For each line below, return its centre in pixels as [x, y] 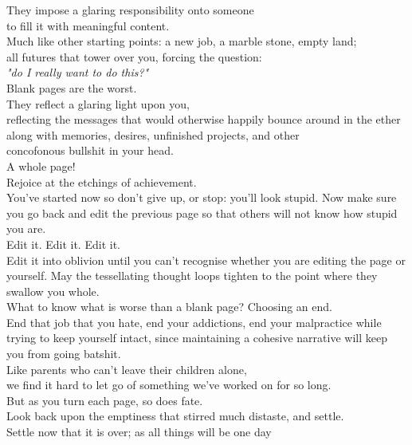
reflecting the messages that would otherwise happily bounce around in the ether [204, 119]
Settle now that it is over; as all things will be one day [139, 432]
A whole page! [41, 165]
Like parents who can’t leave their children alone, [127, 369]
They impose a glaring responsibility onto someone [130, 10]
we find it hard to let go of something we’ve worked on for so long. [169, 385]
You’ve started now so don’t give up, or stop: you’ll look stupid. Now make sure [202, 197]
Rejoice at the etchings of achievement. [102, 181]
